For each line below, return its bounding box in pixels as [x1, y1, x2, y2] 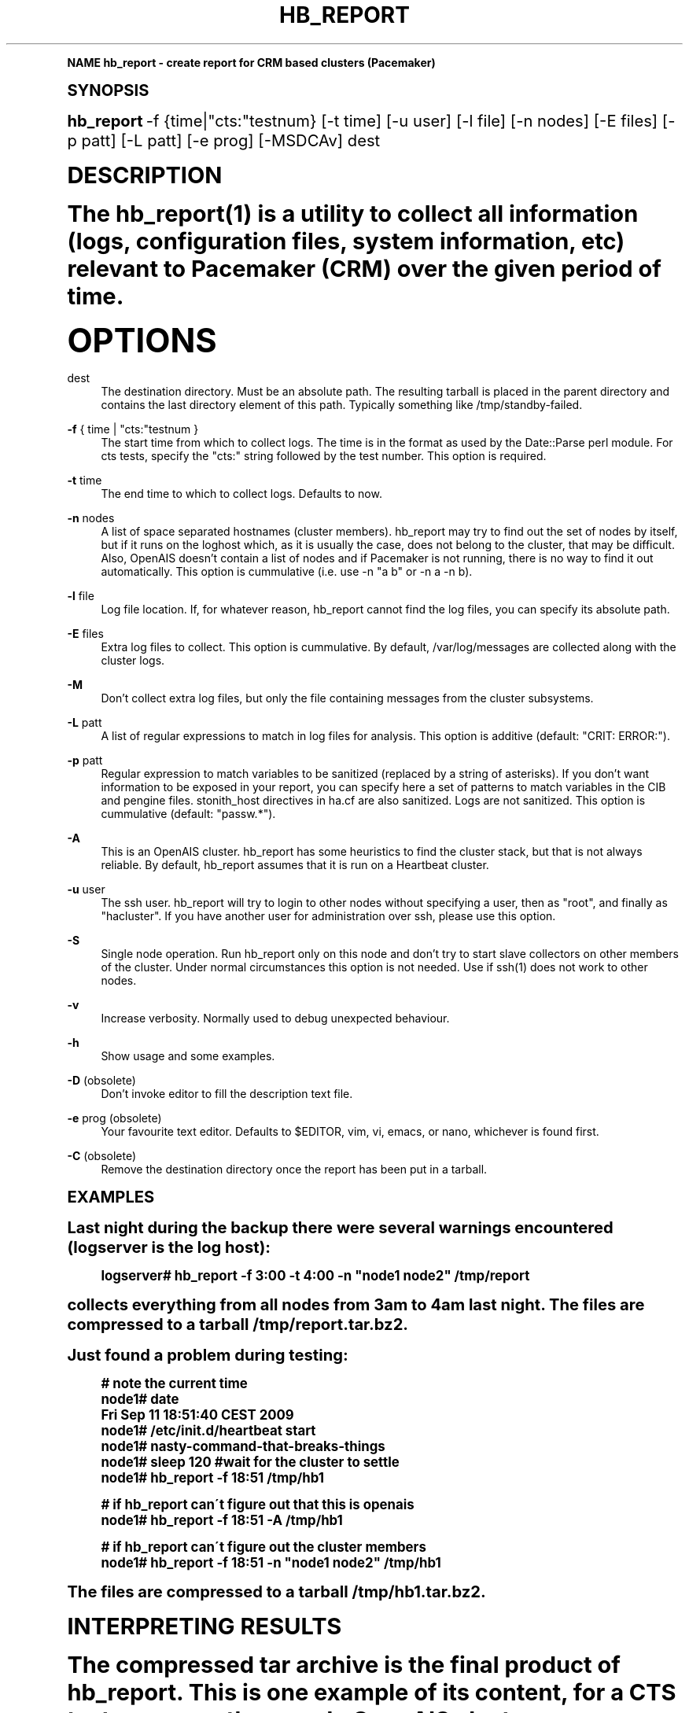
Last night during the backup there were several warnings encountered [67, 1217, 613, 1237]
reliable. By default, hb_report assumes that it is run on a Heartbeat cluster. [101, 857, 489, 871]
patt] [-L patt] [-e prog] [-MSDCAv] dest [81, 130, 381, 150]
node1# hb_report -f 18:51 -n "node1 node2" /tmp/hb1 [101, 1554, 441, 1571]
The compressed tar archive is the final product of [67, 1650, 621, 1678]
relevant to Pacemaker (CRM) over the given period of [67, 254, 661, 282]
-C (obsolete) [67, 1148, 137, 1162]
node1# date [101, 1391, 179, 1407]
